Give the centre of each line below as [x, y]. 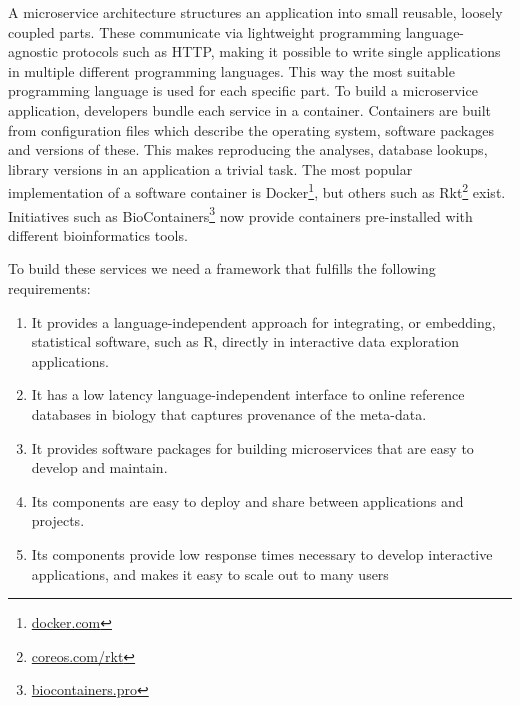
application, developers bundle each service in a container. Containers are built [250, 109]
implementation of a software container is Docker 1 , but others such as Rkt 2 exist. [257, 190]
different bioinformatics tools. [98, 234]
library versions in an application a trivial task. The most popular [210, 168]
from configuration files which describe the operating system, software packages [251, 129]
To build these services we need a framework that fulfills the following [222, 268]
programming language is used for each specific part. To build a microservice [243, 90]
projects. [58, 520]
